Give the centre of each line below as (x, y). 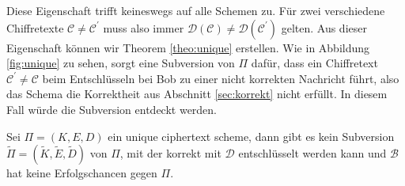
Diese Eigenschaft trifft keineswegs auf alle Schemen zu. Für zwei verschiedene (196, 10)
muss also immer (144, 27)
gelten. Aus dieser (324, 27)
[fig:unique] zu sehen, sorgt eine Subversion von (121, 63)
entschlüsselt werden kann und (312, 153)
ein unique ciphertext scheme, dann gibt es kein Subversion (251, 136)
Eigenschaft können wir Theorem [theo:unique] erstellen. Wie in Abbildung (188, 47)
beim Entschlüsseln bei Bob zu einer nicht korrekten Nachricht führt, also (221, 78)
